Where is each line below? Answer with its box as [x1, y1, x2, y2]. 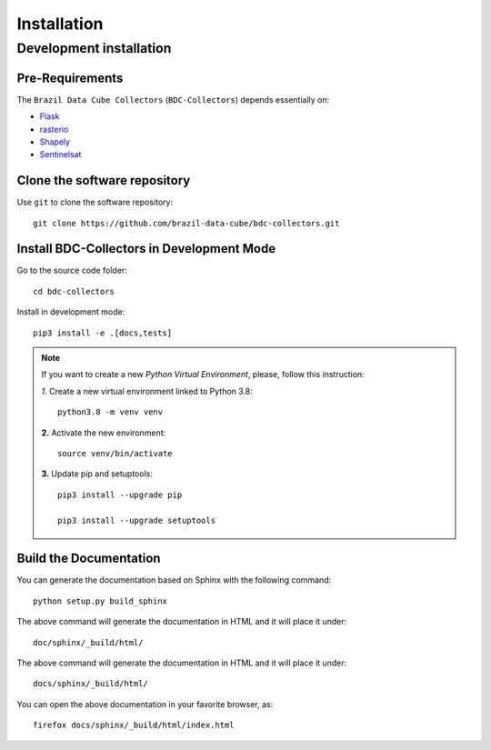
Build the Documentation [16, 551, 161, 566]
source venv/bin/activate [57, 448, 173, 458]
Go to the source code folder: [16, 265, 127, 276]
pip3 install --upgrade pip [57, 489, 183, 500]
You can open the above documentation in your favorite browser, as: [16, 698, 274, 709]
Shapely [39, 136, 71, 147]
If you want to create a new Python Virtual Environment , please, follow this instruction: [41, 369, 366, 380]
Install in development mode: [16, 306, 125, 317]
